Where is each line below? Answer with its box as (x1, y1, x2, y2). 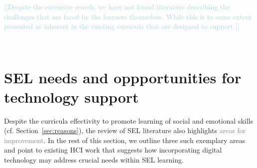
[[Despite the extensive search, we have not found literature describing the (4, 1, 230, 11)
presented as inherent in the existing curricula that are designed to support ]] (4, 21, 240, 31)
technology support (4, 86, 139, 107)
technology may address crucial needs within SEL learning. (4, 155, 184, 165)
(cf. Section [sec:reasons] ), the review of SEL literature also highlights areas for (4, 125, 246, 136)
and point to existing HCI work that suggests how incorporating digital (4, 145, 222, 155)
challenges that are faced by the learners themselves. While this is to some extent (4, 11, 252, 21)
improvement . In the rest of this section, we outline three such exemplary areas (4, 135, 246, 145)
